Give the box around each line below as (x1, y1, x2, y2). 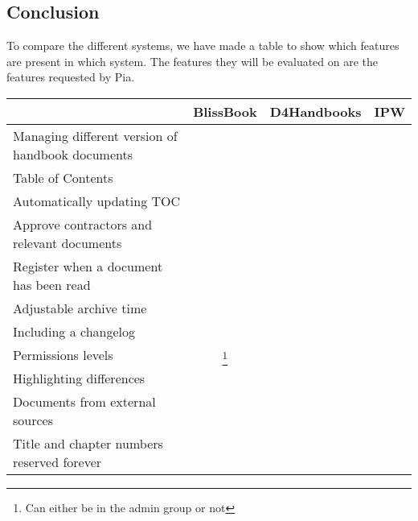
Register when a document (13, 256, 163, 275)
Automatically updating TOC (13, 191, 181, 210)
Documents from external (13, 391, 156, 411)
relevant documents (13, 233, 122, 252)
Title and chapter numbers (13, 433, 163, 453)
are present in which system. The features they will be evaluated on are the (6, 52, 379, 69)
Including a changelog (13, 321, 136, 341)
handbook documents (13, 144, 133, 163)
